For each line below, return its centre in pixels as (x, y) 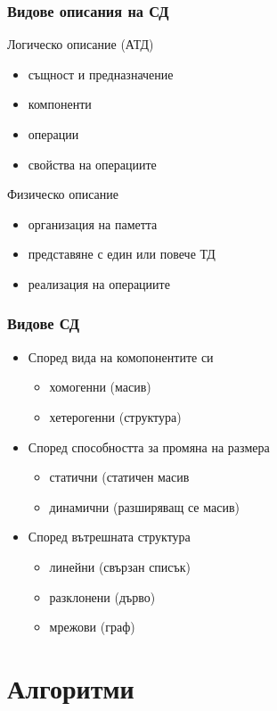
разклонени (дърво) (102, 596)
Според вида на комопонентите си (121, 356)
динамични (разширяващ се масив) (144, 506)
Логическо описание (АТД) (81, 44)
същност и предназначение (101, 74)
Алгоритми (71, 687)
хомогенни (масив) (100, 387)
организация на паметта (93, 223)
